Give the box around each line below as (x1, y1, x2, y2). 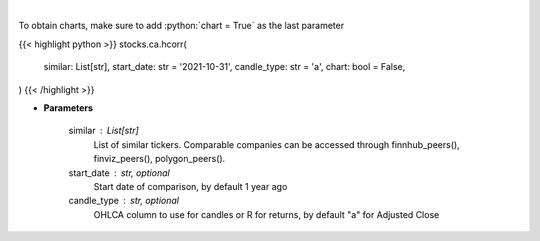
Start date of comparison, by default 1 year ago (93, 180, 288, 192)
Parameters (43, 101, 94, 114)
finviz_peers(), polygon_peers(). (93, 153, 226, 165)
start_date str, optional (68, 166, 170, 179)
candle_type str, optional (68, 195, 180, 207)
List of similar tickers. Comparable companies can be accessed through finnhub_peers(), (93, 138, 460, 150)
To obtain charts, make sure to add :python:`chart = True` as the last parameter (18, 20, 345, 32)
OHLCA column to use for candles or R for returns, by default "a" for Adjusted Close (93, 208, 440, 220)
